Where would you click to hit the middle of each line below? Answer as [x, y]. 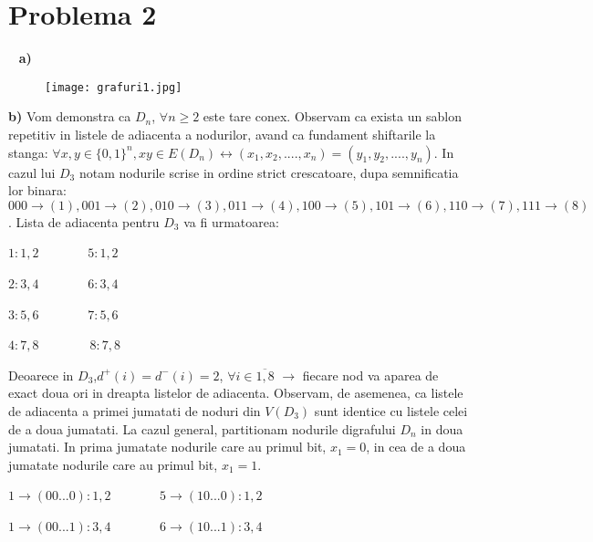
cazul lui [32, 172]
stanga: [28, 152]
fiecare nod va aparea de [370, 375]
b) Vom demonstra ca [70, 116]
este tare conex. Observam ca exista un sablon [332, 116]
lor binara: [37, 190]
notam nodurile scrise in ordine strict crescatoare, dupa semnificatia [269, 172]
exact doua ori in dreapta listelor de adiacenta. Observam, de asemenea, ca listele [236, 393]
